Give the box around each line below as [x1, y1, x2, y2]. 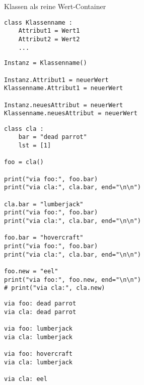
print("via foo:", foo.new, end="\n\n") [4, 276, 141, 283]
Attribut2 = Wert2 [18, 35, 80, 43]
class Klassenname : [4, 19, 73, 26]
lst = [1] [18, 142, 51, 149]
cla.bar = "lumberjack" [4, 200, 84, 208]
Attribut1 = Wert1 [18, 27, 80, 35]
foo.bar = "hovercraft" [4, 234, 84, 242]
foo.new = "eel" [4, 267, 58, 275]
